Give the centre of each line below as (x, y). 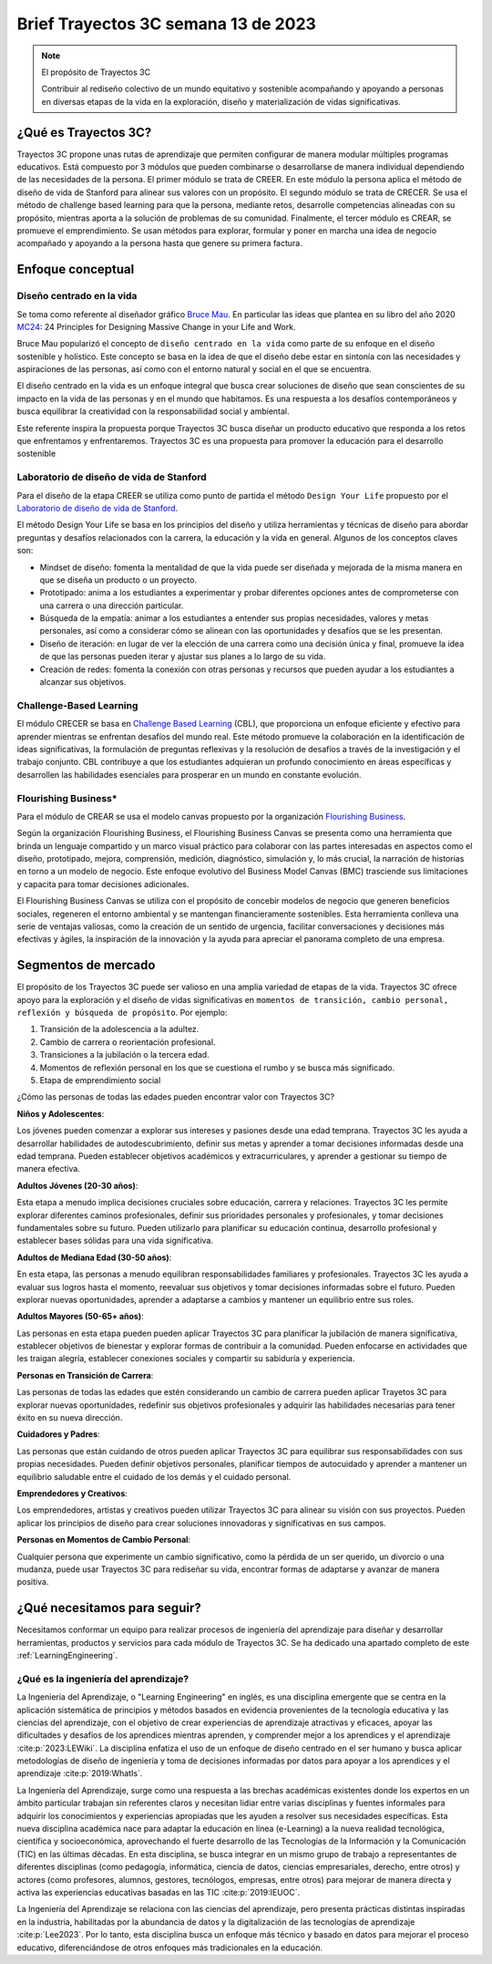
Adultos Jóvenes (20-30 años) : (77, 1185)
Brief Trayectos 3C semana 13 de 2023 (166, 24)
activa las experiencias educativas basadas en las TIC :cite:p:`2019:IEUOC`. (159, 1892)
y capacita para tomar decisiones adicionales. (103, 884)
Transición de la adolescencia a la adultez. (119, 1029)
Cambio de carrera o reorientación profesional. (128, 1042)
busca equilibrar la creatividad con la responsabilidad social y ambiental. (154, 411)
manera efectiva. (49, 1169)
